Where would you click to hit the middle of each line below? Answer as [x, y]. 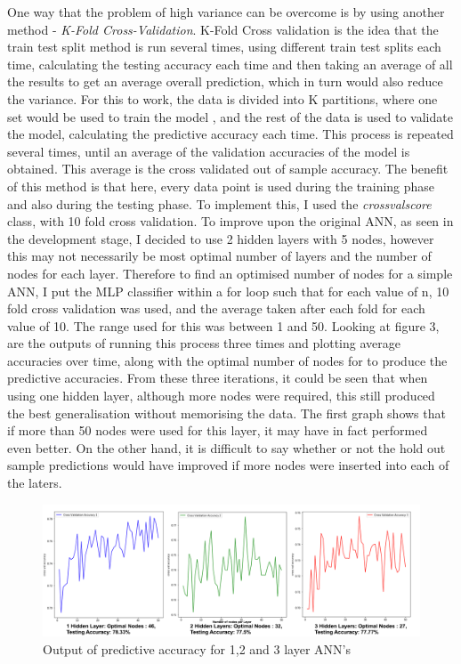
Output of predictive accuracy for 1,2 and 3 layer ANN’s [197, 648]
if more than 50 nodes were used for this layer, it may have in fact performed [218, 430]
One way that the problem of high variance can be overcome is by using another [226, 12]
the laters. [35, 483]
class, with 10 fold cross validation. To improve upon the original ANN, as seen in [230, 221]
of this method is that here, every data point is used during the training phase [221, 186]
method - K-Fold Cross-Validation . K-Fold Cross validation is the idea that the [223, 29]
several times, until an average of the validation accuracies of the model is [209, 151]
